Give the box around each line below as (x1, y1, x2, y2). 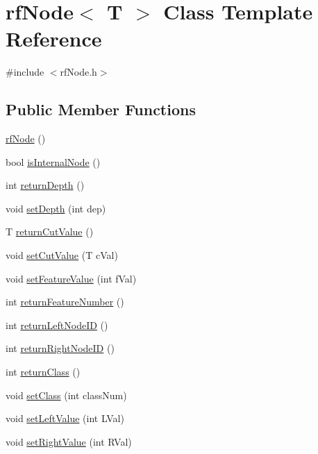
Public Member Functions (6, 99, 196, 120)
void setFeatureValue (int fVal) (6, 271, 137, 285)
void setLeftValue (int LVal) (6, 411, 124, 426)
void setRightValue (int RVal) (6, 434, 132, 448)
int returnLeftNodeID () (6, 317, 108, 332)
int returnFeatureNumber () (6, 294, 124, 309)
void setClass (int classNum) (6, 387, 127, 402)
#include (6, 65, 44, 79)
